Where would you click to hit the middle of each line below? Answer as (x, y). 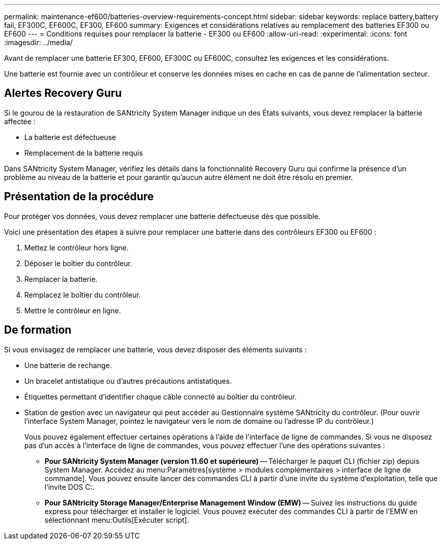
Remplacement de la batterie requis (84, 153)
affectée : (20, 121)
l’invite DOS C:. (70, 487)
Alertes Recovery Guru (63, 93)
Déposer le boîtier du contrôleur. (78, 263)
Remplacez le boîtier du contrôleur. (83, 295)
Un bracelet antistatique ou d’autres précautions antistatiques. (128, 381)
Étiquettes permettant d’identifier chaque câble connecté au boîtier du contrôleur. (161, 396)
